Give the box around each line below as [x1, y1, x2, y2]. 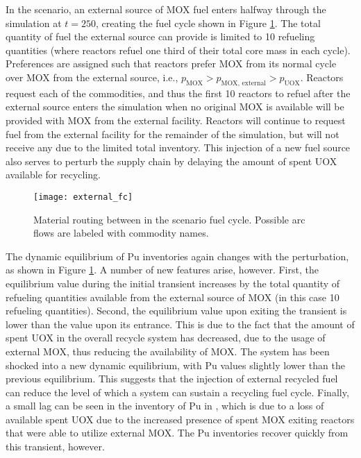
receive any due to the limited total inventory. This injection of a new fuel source [6, 140, 351, 155]
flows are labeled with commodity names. [33, 226, 209, 240]
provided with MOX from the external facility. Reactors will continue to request [6, 112, 346, 127]
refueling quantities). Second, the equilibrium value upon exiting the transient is [6, 303, 347, 318]
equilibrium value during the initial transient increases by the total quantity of [6, 275, 340, 290]
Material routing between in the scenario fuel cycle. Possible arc [33, 212, 305, 226]
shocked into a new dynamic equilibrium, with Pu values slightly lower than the [6, 357, 345, 372]
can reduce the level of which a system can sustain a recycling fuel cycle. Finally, [6, 384, 349, 399]
